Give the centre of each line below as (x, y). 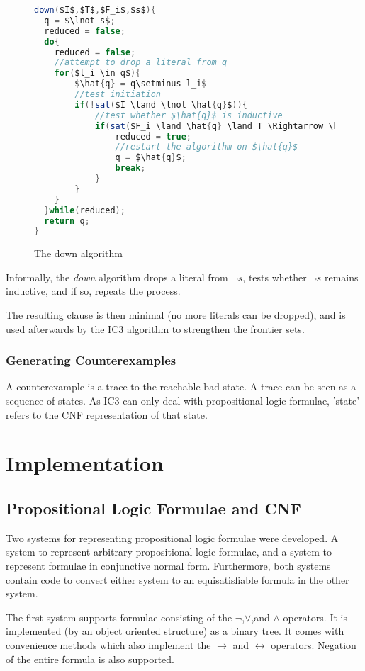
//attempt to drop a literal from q (141, 63)
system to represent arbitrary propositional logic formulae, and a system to (169, 552)
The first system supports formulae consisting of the (119, 617)
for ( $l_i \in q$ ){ (97, 73)
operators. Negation (314, 644)
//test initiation (118, 94)
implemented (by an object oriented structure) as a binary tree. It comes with (175, 631)
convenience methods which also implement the (108, 644)
